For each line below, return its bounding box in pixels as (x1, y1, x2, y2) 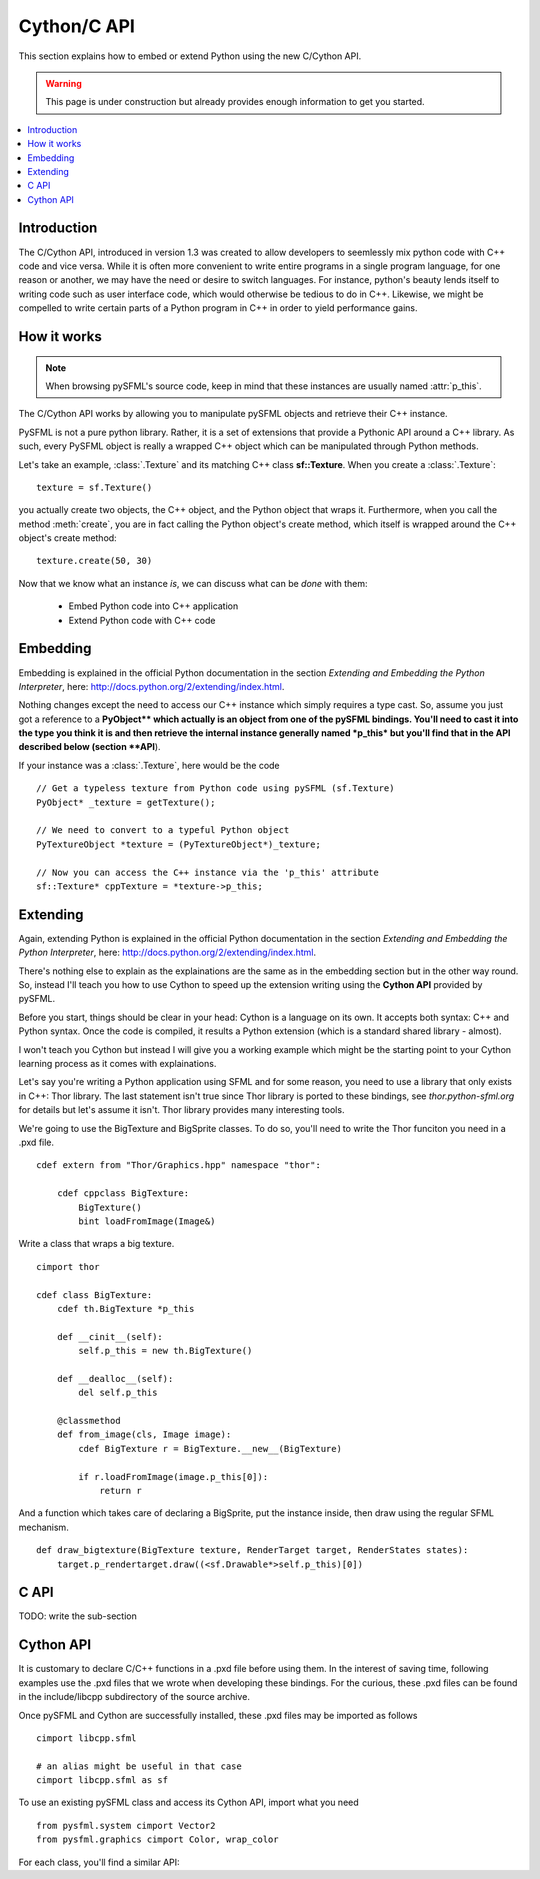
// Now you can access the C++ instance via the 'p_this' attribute (36, 866, 379, 878)
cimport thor (36, 1261, 100, 1272)
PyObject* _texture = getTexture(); (36, 796, 216, 808)
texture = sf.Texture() (36, 481, 153, 493)
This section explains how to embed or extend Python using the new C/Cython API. (18, 50, 362, 62)
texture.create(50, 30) (36, 555, 153, 567)
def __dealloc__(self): (56, 1373, 174, 1384)
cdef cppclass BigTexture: (56, 1188, 190, 1199)
